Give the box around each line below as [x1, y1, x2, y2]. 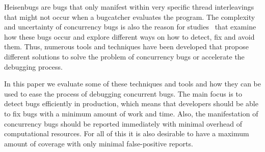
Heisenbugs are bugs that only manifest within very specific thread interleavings [4, 2, 254, 12]
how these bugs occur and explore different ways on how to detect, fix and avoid [4, 31, 255, 42]
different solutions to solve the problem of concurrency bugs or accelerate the [4, 51, 245, 62]
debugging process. [4, 61, 63, 72]
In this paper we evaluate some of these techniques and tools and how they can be [4, 78, 261, 89]
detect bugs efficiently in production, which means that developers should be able [4, 98, 258, 109]
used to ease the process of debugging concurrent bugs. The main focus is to [4, 88, 242, 99]
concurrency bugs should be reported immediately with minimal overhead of [4, 118, 243, 129]
